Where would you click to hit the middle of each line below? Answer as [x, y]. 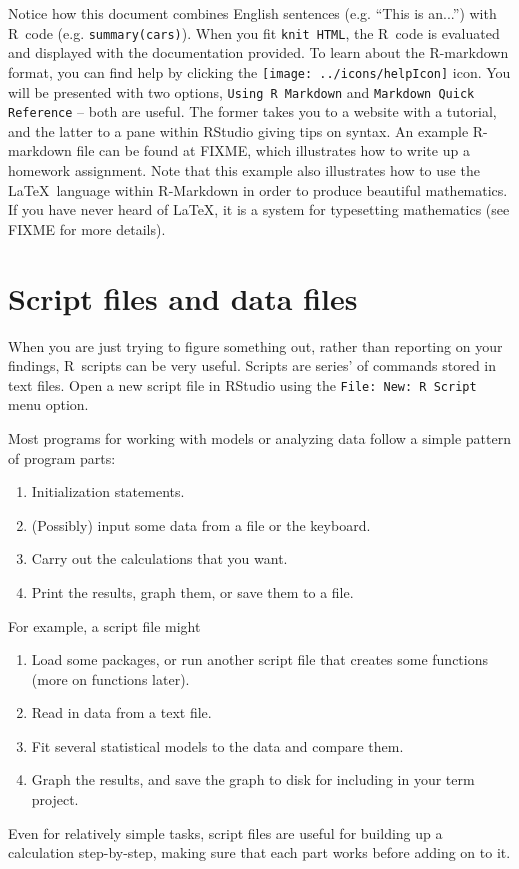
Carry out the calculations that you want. [159, 558]
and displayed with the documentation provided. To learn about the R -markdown [258, 52]
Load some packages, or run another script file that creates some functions [259, 659]
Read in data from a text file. [121, 712]
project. [55, 799]
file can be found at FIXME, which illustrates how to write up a [273, 150]
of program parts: [62, 457]
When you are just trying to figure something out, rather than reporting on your [255, 345]
